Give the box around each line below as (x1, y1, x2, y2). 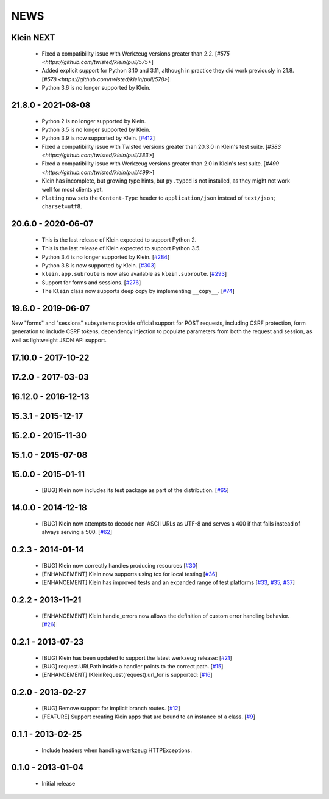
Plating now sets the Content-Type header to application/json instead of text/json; (41, 194, 277, 201)
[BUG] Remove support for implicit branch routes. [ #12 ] (41, 704, 180, 712)
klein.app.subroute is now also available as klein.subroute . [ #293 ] (41, 270, 227, 278)
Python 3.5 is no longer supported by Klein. (41, 126, 150, 133)
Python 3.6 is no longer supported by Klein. (41, 84, 151, 92)
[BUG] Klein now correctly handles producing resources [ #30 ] (41, 562, 198, 569)
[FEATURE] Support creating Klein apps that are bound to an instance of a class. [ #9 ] (41, 713, 255, 720)
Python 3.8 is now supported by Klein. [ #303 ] (41, 262, 157, 269)
